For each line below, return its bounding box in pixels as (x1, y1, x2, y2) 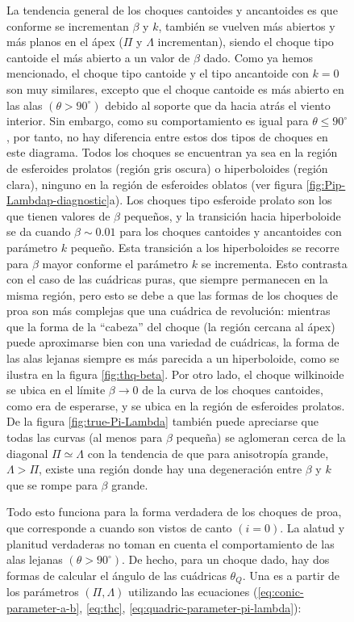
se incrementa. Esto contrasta (201, 254, 348, 271)
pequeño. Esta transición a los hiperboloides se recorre (70, 238, 339, 255)
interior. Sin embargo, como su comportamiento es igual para (6, 112, 309, 129)
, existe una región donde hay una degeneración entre (39, 460, 302, 477)
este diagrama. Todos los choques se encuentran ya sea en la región (6, 144, 338, 161)
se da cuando (6, 223, 71, 240)
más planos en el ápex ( (6, 33, 123, 50)
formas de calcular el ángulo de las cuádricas (6, 566, 227, 583)
